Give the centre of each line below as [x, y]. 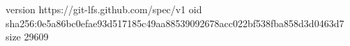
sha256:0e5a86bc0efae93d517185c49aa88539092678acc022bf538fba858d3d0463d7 [175, 23]
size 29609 [27, 37]
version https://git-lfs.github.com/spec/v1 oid [104, 9]
